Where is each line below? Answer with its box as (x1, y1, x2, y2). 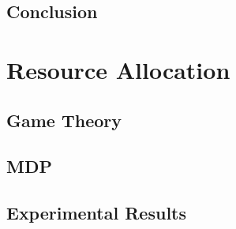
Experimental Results (6, 201, 186, 225)
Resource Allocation (6, 53, 230, 85)
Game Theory (6, 107, 122, 132)
